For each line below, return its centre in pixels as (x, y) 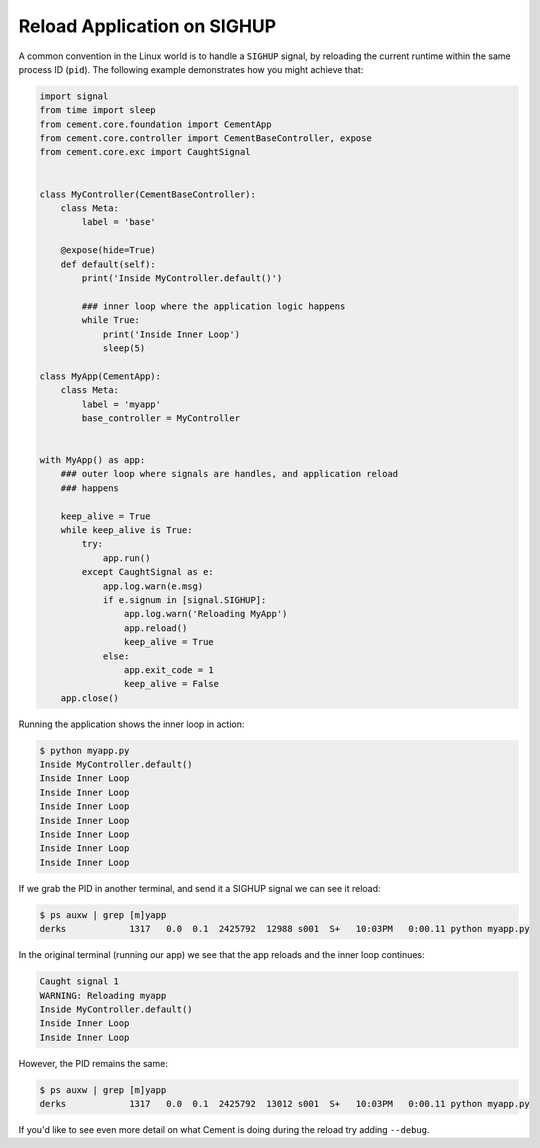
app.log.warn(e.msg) (153, 586)
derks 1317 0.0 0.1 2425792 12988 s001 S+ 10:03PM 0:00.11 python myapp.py (284, 929)
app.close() (90, 698)
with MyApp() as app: (92, 460)
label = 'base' (119, 222)
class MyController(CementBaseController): (148, 194)
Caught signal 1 (79, 981)
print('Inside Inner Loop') (171, 334)
